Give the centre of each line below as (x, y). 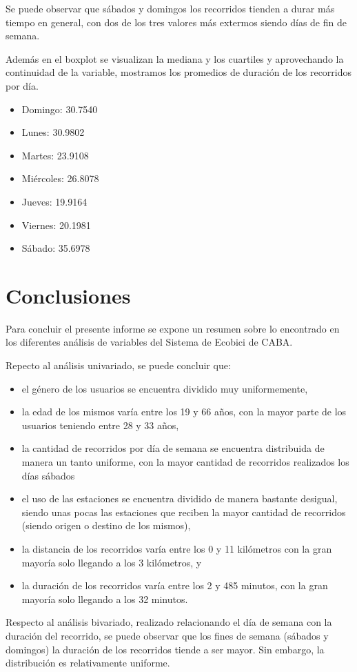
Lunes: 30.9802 (53, 132)
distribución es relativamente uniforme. (88, 663)
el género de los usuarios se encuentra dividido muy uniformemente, (165, 388)
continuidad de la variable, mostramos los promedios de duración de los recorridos (179, 72)
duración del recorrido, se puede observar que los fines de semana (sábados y (167, 635)
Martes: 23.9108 (55, 155)
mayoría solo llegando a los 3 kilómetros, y (112, 562)
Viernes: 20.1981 (56, 225)
